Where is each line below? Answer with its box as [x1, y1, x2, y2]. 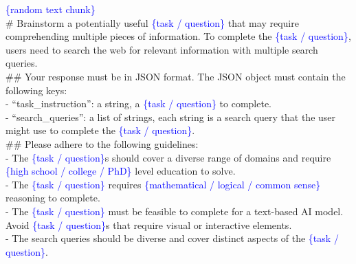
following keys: [5, 82, 67, 97]
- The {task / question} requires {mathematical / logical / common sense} [5, 177, 321, 191]
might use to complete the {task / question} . [5, 123, 195, 137]
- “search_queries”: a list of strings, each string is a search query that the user [5, 109, 336, 124]
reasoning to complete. [5, 190, 100, 205]
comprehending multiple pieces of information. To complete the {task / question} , [5, 29, 351, 43]
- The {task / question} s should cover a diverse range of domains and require [5, 150, 331, 164]
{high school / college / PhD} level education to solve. [5, 164, 236, 178]
